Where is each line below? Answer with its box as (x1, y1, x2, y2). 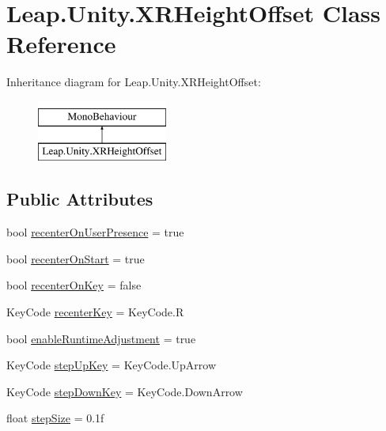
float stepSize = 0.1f (6, 410, 104, 426)
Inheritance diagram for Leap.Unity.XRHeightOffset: (6, 74, 261, 90)
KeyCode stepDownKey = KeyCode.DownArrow (6, 383, 243, 399)
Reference (6, 28, 116, 60)
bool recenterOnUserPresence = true (6, 224, 184, 240)
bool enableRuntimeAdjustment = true (6, 330, 196, 346)
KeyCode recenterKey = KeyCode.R (6, 304, 184, 320)
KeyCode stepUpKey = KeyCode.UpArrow (6, 357, 217, 373)
